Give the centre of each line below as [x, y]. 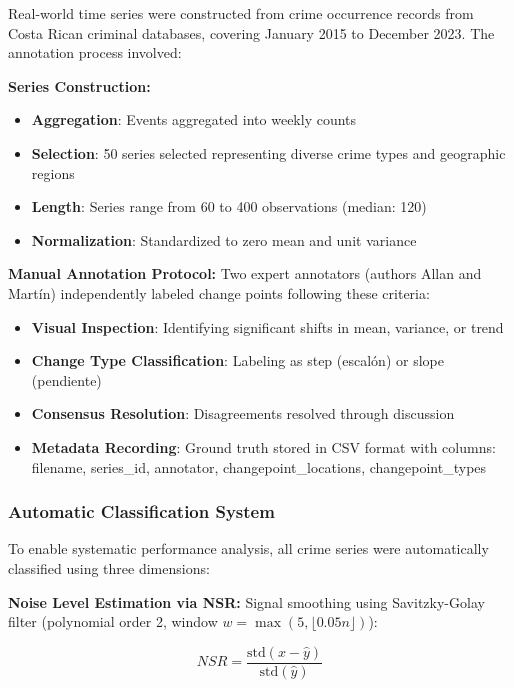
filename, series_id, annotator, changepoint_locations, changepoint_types [259, 466]
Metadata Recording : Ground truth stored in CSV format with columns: [263, 446]
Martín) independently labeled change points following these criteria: [219, 292]
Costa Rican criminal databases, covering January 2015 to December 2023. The [251, 32]
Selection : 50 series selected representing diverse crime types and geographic [268, 152]
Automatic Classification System [141, 511]
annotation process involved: [95, 52]
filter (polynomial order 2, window [113, 621]
